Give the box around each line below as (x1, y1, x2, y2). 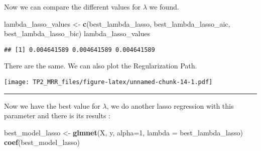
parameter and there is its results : (4, 110, 111, 121)
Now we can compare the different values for (4, 2, 141, 12)
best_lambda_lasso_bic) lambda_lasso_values (4, 28, 150, 39)
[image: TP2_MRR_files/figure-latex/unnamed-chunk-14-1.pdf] (4, 79, 213, 86)
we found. (149, 2, 179, 12)
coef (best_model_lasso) (4, 137, 80, 147)
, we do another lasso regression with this (106, 100, 234, 111)
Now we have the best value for (4, 100, 100, 111)
